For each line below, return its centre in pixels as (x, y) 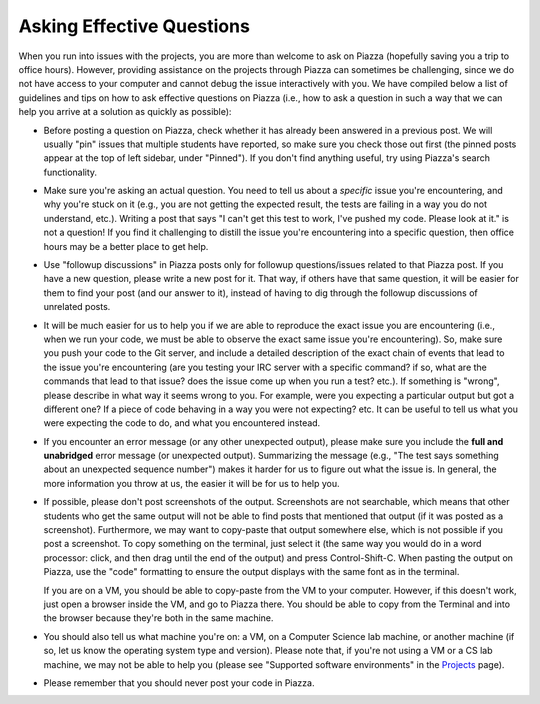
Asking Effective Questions (134, 26)
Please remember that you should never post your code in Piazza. (179, 682)
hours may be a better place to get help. (126, 246)
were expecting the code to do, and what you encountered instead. (182, 423)
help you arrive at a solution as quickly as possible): (125, 112)
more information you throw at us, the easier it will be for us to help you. (191, 483)
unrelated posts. (77, 307)
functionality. (70, 172)
